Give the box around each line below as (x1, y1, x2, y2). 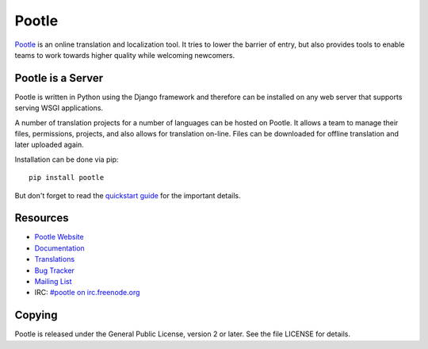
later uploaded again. (14, 140, 84, 150)
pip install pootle (29, 173, 105, 182)
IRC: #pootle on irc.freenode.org (34, 288, 140, 297)
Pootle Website (34, 232, 84, 242)
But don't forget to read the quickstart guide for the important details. (14, 190, 241, 200)
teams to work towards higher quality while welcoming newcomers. (14, 50, 235, 59)
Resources (14, 211, 69, 225)
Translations (34, 255, 75, 264)
